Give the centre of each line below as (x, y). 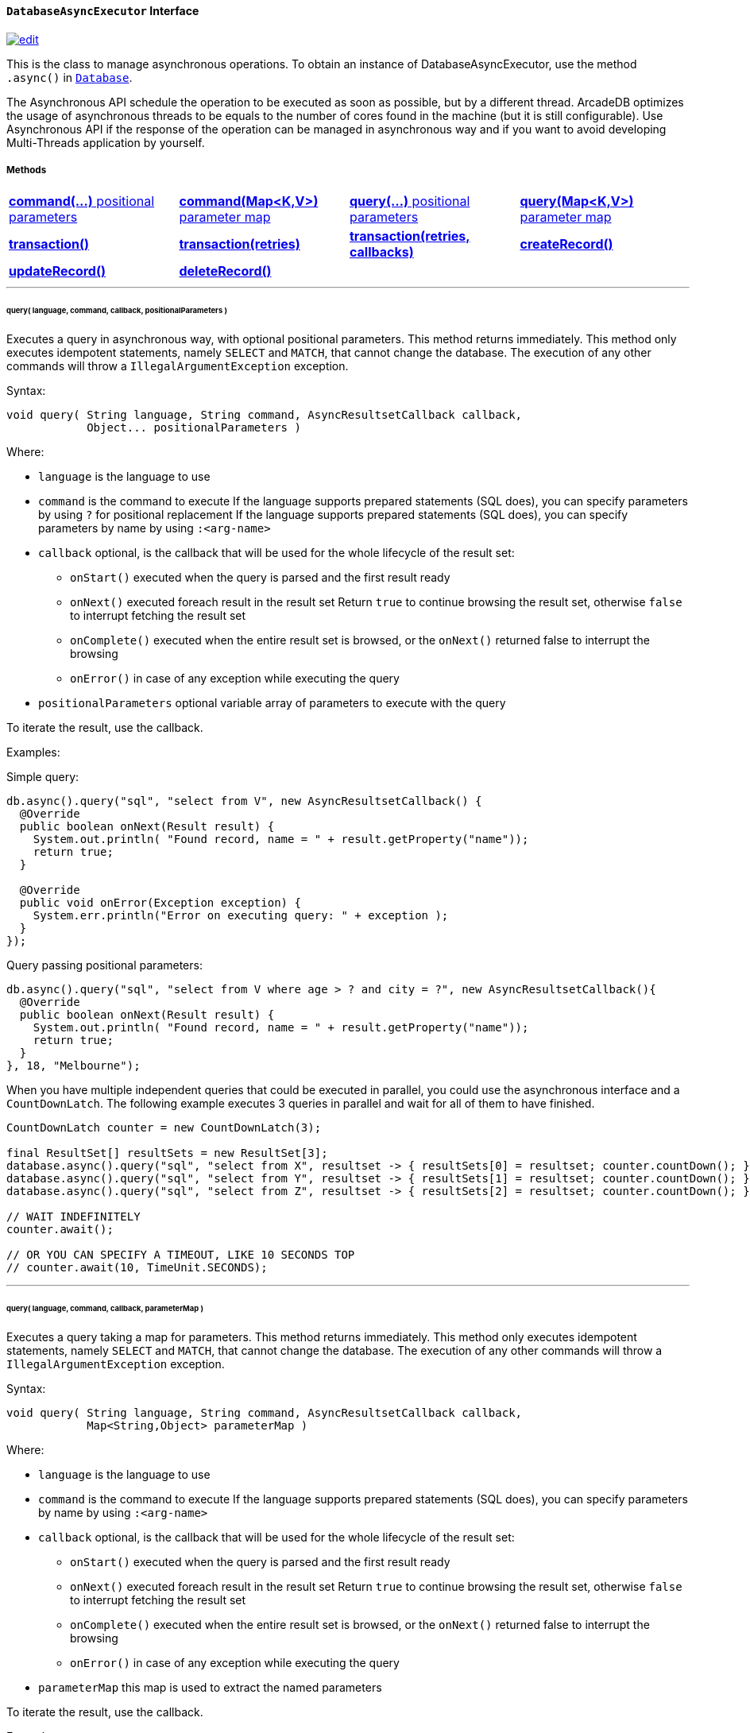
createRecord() (566, 244)
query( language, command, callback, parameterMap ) (105, 1308)
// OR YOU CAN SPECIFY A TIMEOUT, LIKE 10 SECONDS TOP (181, 1255)
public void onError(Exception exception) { (160, 903)
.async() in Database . (70, 77)
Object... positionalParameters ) (194, 428)
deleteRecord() (225, 271)
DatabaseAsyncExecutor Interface (103, 11)
